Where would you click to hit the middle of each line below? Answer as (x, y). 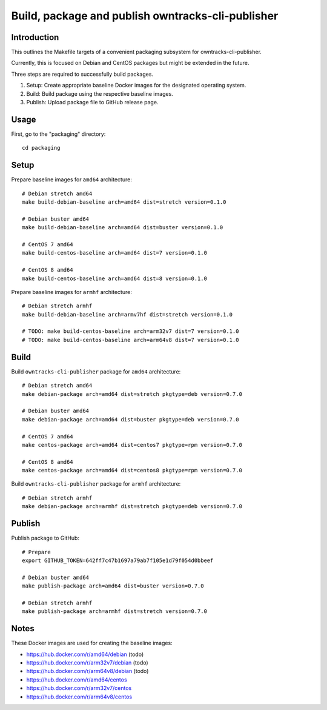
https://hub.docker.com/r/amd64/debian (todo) (85, 654)
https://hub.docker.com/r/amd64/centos (77, 680)
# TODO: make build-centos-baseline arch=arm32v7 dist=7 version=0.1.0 (130, 331)
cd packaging (41, 148)
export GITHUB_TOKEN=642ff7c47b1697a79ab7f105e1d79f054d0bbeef (118, 560)
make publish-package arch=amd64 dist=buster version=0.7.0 (113, 586)
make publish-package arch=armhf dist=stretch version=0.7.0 (114, 611)
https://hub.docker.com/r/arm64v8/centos (79, 697)
